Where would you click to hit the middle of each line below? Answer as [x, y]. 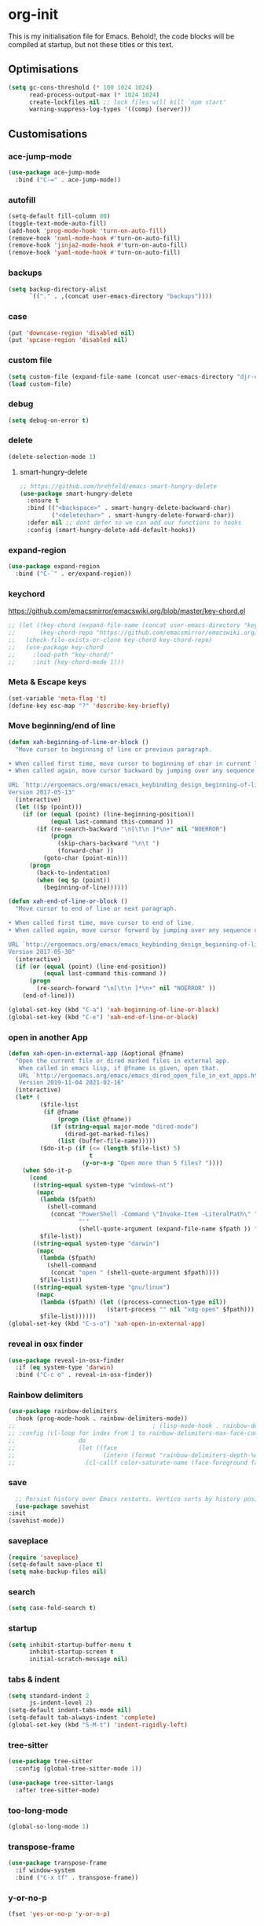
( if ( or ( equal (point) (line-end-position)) [91, 967]
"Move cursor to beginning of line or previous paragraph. [114, 749]
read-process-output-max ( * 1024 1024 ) [94, 95]
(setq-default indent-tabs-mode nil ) [70, 1711]
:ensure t [43, 501]
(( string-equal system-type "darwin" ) [96, 1243]
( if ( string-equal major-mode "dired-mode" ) [124, 1126]
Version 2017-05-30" [42, 952]
